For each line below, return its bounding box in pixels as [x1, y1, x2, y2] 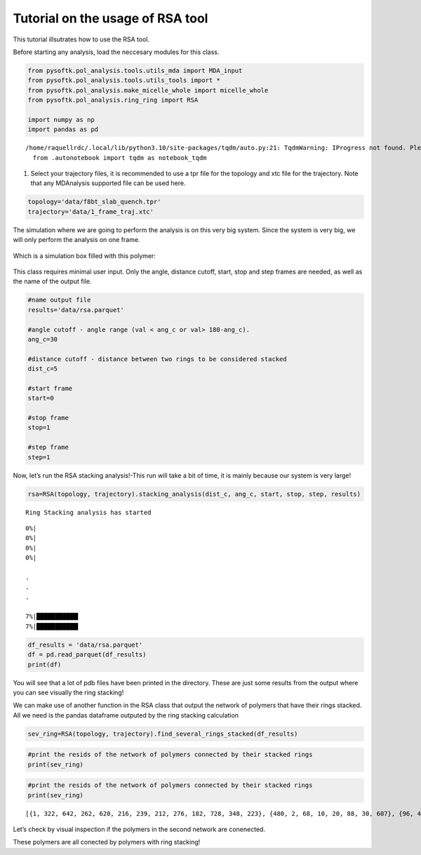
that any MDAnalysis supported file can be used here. [30, 179, 186, 187]
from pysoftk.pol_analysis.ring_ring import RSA [27, 96, 199, 105]
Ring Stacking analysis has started [25, 509, 152, 516]
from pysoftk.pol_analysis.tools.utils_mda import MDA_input [27, 67, 243, 74]
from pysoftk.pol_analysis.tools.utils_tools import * [27, 76, 220, 84]
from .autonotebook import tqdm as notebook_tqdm [32, 154, 207, 161]
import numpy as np [27, 116, 95, 123]
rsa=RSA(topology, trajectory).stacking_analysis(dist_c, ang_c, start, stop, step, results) [27, 490, 361, 498]
